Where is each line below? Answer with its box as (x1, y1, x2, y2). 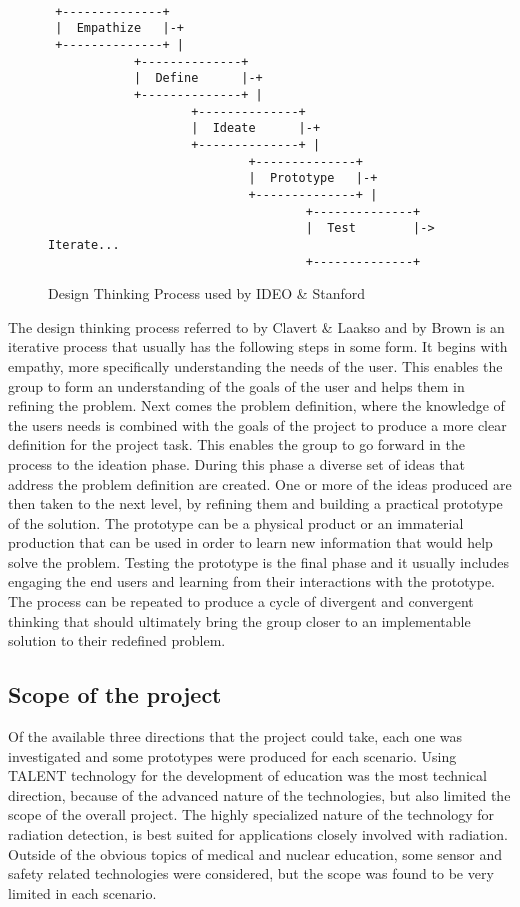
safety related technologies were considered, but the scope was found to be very (8, 863, 494, 884)
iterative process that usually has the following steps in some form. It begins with (8, 336, 508, 357)
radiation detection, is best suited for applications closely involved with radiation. (8, 824, 508, 845)
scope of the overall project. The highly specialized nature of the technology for (8, 804, 495, 825)
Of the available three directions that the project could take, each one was (8, 726, 463, 747)
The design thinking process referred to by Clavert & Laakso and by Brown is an (8, 316, 505, 337)
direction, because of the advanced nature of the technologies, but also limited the (8, 784, 511, 805)
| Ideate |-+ (191, 121, 321, 136)
